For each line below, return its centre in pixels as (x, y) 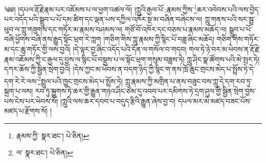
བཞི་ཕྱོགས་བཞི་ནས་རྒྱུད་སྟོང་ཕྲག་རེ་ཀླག (53, 39)
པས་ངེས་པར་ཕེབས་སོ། (31, 101)
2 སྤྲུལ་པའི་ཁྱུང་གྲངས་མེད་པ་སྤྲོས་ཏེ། (80, 80)
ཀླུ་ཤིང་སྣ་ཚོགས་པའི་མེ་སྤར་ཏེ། (223, 59)
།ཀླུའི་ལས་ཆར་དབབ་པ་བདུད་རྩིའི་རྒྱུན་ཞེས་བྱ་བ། (118, 101)
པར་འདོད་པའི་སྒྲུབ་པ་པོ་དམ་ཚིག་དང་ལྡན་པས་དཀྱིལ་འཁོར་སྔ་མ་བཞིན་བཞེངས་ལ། (103, 19)
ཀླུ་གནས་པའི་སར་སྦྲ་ (230, 19)
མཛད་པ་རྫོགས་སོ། (26, 111)
